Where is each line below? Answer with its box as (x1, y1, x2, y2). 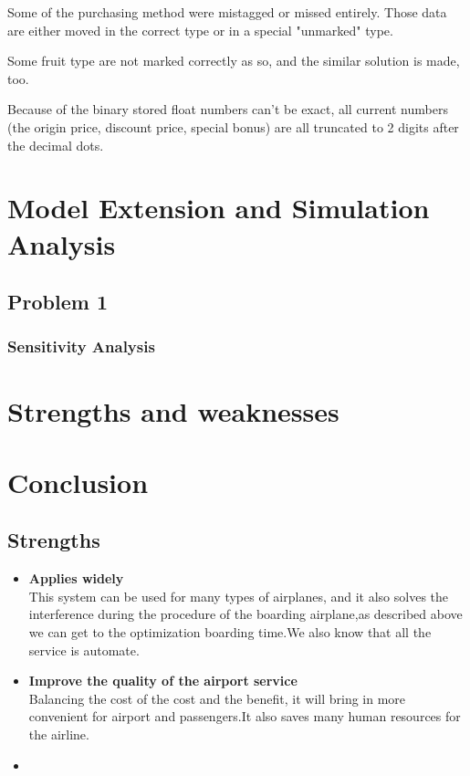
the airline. (28, 725, 89, 744)
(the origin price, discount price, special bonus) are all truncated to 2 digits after (7, 117, 459, 136)
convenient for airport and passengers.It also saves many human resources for (28, 707, 461, 726)
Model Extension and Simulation (7, 189, 430, 226)
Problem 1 (7, 288, 108, 316)
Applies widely (28, 569, 124, 588)
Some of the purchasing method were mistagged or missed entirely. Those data (7, 3, 447, 21)
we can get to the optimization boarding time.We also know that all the (28, 623, 432, 642)
